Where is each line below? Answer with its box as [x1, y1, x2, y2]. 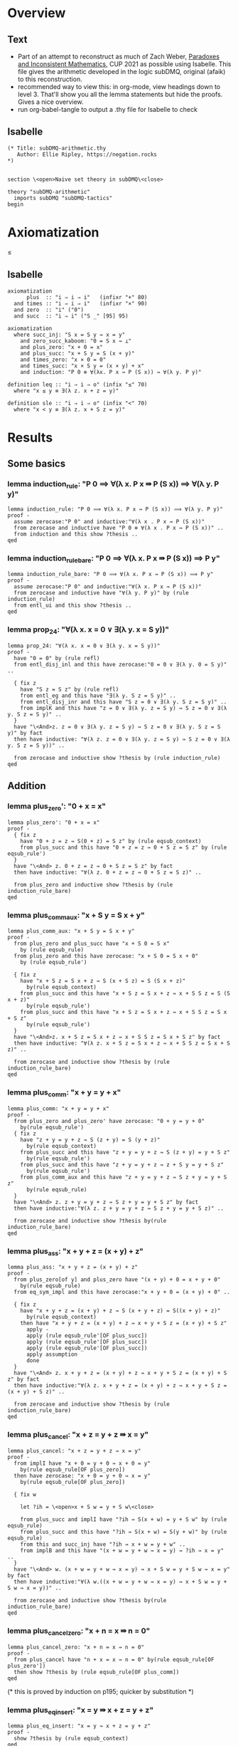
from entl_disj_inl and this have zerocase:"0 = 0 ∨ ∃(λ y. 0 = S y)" [13, 661, 227, 668]
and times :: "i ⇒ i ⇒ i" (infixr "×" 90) [13, 300, 148, 307]
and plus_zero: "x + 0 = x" [20, 343, 103, 350]
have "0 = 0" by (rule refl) [13, 654, 100, 662]
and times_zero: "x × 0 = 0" [20, 356, 107, 363]
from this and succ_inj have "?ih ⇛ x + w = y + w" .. [20, 1541, 186, 1548]
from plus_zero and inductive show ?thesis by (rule [13, 881, 173, 888]
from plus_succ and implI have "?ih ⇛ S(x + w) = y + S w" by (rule [20, 1516, 227, 1523]
